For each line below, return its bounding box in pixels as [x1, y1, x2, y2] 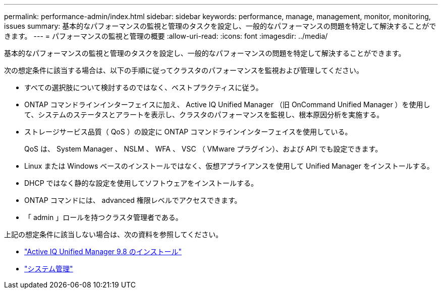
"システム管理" [24, 264, 73, 273]
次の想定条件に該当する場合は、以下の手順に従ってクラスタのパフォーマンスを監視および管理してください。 [4, 66, 363, 75]
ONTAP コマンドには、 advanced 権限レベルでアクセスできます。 [24, 196, 242, 204]
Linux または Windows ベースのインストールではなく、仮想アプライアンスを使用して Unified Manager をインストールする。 [24, 162, 434, 170]
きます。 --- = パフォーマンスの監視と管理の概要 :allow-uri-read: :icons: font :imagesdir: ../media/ [4, 32, 328, 40]
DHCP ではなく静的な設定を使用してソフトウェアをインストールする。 [24, 179, 258, 187]
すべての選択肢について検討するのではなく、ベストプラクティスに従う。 [24, 83, 263, 92]
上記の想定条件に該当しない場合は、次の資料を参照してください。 [4, 230, 223, 239]
